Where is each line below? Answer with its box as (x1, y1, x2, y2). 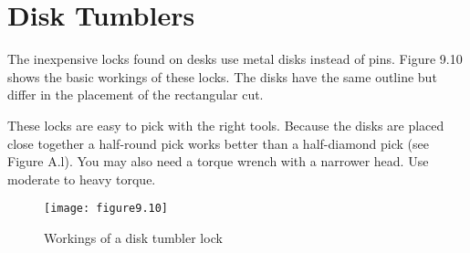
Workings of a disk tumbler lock (44, 227, 223, 247)
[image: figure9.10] (44, 202, 169, 216)
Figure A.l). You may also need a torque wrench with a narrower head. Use (7, 152, 429, 171)
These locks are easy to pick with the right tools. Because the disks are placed (7, 115, 444, 134)
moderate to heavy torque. (7, 169, 156, 188)
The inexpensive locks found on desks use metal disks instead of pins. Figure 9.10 (7, 49, 463, 69)
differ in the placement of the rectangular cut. (7, 85, 264, 104)
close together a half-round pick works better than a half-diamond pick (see (7, 133, 429, 153)
